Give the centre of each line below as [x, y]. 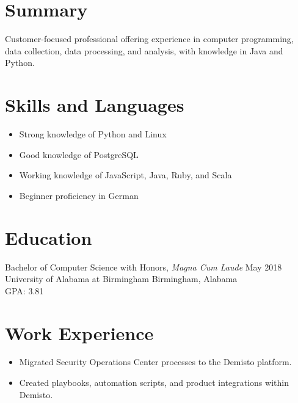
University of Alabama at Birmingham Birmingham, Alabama [121, 279]
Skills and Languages [95, 105]
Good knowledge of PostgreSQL [79, 154]
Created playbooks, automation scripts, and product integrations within [154, 383]
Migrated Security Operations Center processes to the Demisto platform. [155, 362]
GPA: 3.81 [24, 290]
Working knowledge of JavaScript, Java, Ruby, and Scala [125, 175]
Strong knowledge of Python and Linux [93, 134]
